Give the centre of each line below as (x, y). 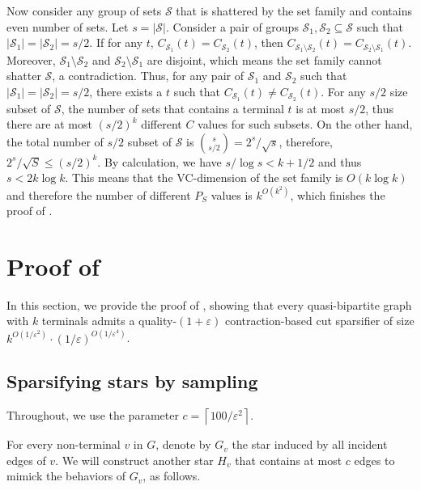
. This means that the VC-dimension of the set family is (204, 177)
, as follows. (172, 476)
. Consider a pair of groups (232, 26)
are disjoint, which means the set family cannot (264, 59)
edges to (374, 460)
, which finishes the (338, 194)
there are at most (49, 124)
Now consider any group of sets (84, 11)
